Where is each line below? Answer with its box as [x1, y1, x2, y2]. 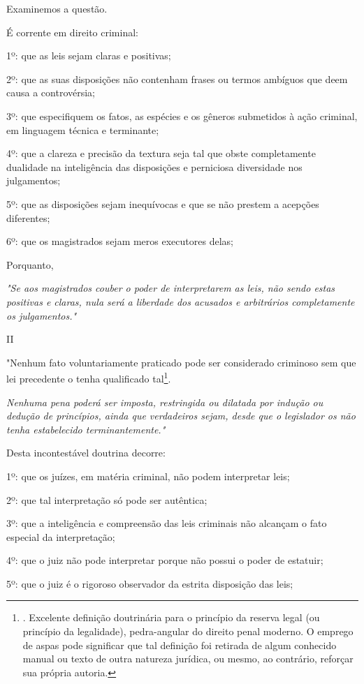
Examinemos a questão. [6, 1, 108, 15]
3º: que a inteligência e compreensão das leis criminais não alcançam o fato [6, 516, 327, 530]
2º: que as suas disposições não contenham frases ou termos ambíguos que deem [6, 71, 348, 86]
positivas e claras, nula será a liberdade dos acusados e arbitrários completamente [6, 294, 355, 308]
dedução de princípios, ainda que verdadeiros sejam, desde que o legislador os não [6, 408, 356, 423]
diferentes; [6, 210, 50, 225]
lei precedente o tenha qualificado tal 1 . [6, 369, 171, 385]
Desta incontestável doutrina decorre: [6, 445, 166, 460]
